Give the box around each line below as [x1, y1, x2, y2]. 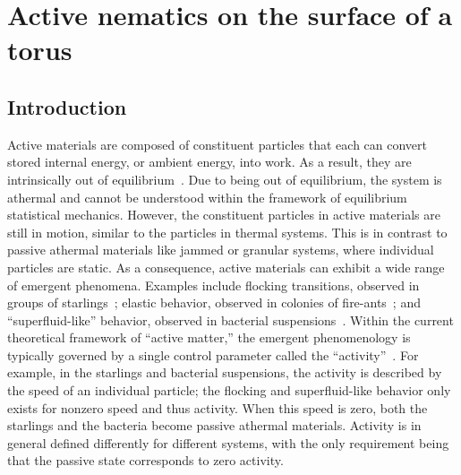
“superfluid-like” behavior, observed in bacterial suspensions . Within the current [7, 310, 454, 329]
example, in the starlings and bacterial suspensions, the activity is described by [7, 363, 442, 382]
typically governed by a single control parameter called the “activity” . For [7, 345, 419, 364]
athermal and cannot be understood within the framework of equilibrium [7, 187, 407, 206]
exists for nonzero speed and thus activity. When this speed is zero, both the [7, 398, 428, 417]
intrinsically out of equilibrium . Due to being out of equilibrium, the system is [7, 169, 442, 188]
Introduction [7, 92, 127, 120]
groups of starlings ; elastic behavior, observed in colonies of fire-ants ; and [7, 293, 421, 312]
